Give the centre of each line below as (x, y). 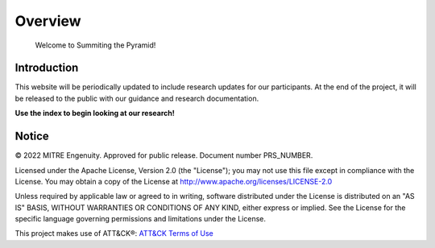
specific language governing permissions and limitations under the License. (140, 219)
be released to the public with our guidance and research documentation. (137, 98)
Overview (48, 21)
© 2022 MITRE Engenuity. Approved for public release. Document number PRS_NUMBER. (164, 155)
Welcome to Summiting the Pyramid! (95, 45)
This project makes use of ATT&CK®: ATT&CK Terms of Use (114, 234)
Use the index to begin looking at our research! (95, 114)
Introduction (47, 68)
